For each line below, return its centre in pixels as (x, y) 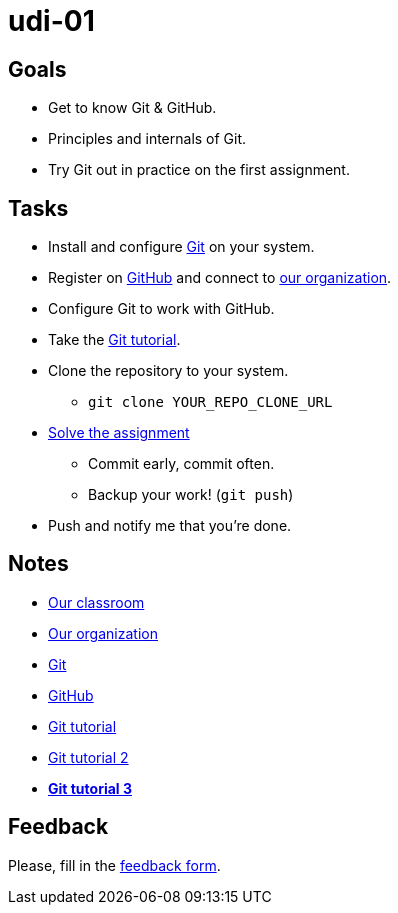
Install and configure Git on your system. (181, 247)
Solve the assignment (119, 433)
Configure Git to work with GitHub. (161, 309)
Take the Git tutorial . (114, 340)
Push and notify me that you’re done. (170, 526)
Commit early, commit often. (181, 464)
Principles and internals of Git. (147, 139)
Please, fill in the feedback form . (114, 865)
